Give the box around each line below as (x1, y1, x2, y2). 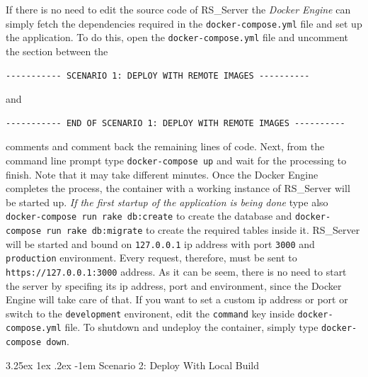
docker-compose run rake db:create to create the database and (6, 208, 292, 223)
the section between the (6, 43, 108, 58)
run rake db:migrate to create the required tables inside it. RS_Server (46, 222, 360, 237)
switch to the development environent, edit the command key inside (6, 305, 294, 320)
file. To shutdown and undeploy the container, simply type (64, 320, 318, 334)
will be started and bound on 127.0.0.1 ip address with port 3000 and (6, 236, 315, 251)
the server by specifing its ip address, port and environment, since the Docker (6, 278, 342, 293)
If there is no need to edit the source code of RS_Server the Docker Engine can (6, 2, 351, 16)
